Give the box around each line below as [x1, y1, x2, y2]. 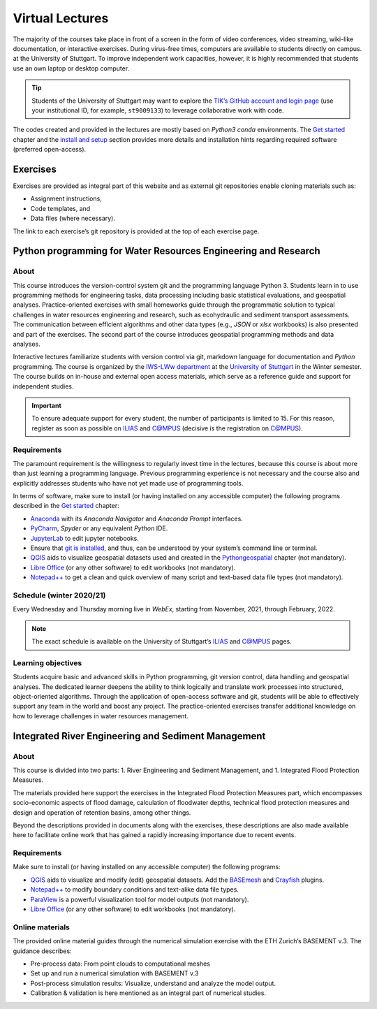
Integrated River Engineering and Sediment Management [13, 730, 266, 742]
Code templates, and [30, 204, 91, 212]
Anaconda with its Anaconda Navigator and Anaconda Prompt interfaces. [30, 514, 244, 523]
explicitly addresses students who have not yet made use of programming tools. [13, 479, 244, 487]
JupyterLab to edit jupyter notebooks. [30, 534, 140, 542]
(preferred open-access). [13, 145, 87, 154]
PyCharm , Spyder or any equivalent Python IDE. [30, 524, 168, 532]
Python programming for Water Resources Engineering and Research [13, 245, 320, 257]
